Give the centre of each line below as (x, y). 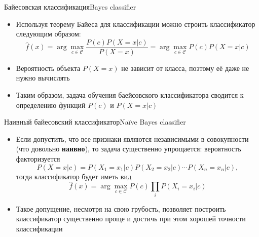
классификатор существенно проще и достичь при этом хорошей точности (131, 219)
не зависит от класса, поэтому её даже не (185, 68)
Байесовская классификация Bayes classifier (70, 7)
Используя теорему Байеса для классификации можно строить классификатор (136, 24)
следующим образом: (48, 34)
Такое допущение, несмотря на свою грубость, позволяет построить (121, 208)
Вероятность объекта (48, 68)
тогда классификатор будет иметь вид (74, 176)
